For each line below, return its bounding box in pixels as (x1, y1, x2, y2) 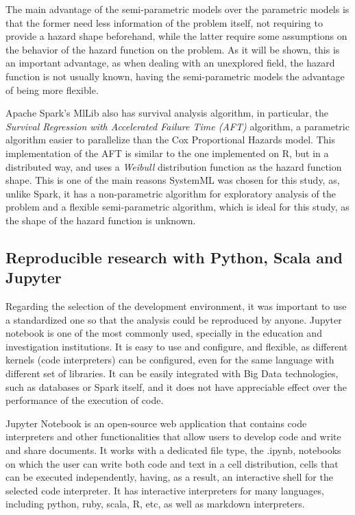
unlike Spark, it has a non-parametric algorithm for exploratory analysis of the (5, 186, 336, 200)
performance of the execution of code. (5, 393, 164, 407)
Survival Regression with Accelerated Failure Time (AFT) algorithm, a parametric (5, 119, 350, 133)
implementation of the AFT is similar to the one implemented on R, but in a (5, 145, 329, 160)
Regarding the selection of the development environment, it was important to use (5, 299, 347, 313)
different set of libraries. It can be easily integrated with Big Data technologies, (5, 366, 339, 381)
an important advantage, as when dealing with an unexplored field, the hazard (5, 56, 335, 70)
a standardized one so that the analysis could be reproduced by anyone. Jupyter (5, 312, 342, 326)
